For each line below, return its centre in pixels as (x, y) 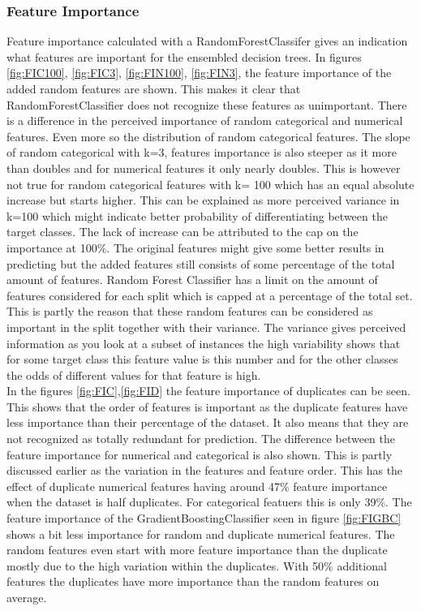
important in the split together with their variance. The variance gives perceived (206, 327)
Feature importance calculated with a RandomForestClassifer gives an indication (207, 41)
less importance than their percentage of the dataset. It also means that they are (208, 422)
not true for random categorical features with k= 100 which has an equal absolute (210, 184)
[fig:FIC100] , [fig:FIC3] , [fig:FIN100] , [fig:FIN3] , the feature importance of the (199, 73)
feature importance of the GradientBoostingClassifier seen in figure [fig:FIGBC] (204, 518)
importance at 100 (52, 247)
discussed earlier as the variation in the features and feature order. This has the (205, 470)
